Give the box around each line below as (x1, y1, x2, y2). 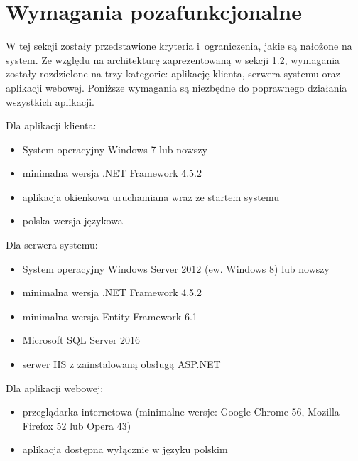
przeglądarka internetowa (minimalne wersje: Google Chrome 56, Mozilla (22, 404, 340, 419)
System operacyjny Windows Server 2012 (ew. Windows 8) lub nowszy (22, 261, 330, 276)
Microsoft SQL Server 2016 (22, 332, 141, 347)
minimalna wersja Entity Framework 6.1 (22, 308, 197, 323)
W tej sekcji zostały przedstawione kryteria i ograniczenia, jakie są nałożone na (6, 38, 352, 53)
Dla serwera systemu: (6, 237, 98, 252)
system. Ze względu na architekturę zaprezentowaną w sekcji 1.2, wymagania (6, 52, 340, 67)
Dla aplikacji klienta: (6, 118, 97, 133)
